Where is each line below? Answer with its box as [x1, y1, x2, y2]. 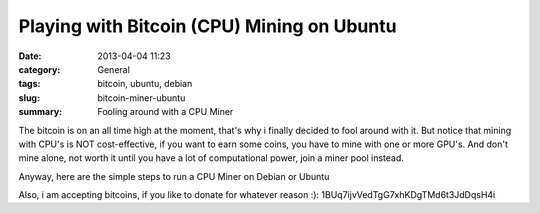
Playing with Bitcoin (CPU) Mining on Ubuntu [18, 15, 397, 37]
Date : [18, 50, 42, 62]
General [97, 63, 130, 75]
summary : [18, 106, 63, 118]
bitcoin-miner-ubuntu [97, 91, 186, 104]
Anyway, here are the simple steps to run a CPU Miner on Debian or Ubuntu [18, 170, 330, 182]
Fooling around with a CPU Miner [97, 106, 234, 118]
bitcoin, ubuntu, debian [97, 78, 193, 90]
